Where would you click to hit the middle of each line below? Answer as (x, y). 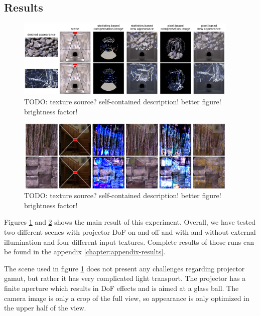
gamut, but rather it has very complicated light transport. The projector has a (125, 278)
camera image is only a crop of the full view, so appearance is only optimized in (127, 298)
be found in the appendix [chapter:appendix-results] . (85, 252)
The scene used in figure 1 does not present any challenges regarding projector (124, 268)
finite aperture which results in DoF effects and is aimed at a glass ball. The (121, 288)
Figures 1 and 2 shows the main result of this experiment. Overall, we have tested (130, 222)
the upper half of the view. (45, 308)
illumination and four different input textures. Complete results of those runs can (129, 242)
